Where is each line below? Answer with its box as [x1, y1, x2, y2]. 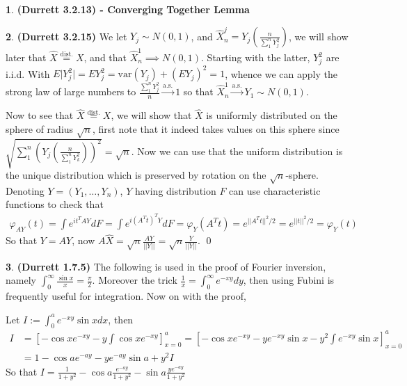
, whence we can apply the [225, 66, 337, 81]
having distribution [134, 183, 216, 198]
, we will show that [111, 108, 192, 122]
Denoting [6, 183, 45, 198]
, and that [83, 50, 127, 65]
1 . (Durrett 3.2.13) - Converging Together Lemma [6, 2, 250, 16]
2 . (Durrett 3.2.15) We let [6, 29, 127, 43]
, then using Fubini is [243, 273, 335, 287]
